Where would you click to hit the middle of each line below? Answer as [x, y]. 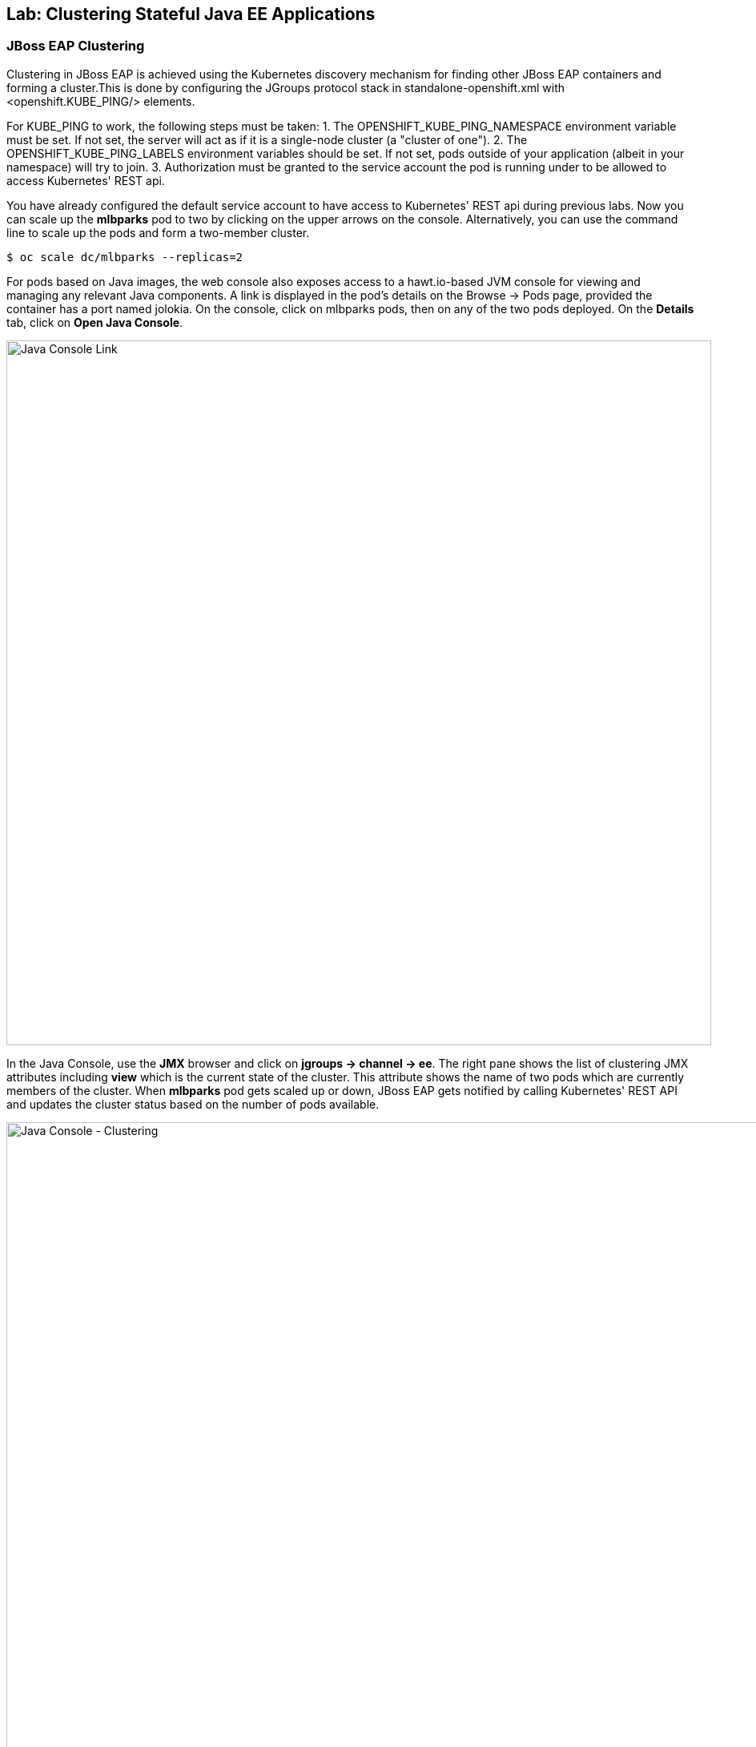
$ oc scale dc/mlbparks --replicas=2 [125, 257]
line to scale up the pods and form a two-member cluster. [158, 232]
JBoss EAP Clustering [76, 46]
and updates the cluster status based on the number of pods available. [193, 1104]
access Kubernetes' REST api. [86, 180]
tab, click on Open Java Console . [95, 322]
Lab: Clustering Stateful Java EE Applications [191, 14]
